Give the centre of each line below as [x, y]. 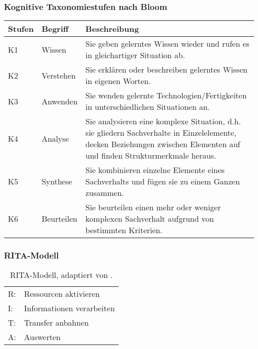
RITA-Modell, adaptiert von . [62, 275]
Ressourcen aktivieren [62, 294]
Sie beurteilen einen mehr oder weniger [153, 207]
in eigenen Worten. [118, 81]
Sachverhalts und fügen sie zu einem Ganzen [163, 181]
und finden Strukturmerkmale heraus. [151, 156]
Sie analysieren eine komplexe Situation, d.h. [163, 121]
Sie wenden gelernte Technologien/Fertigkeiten [166, 95]
